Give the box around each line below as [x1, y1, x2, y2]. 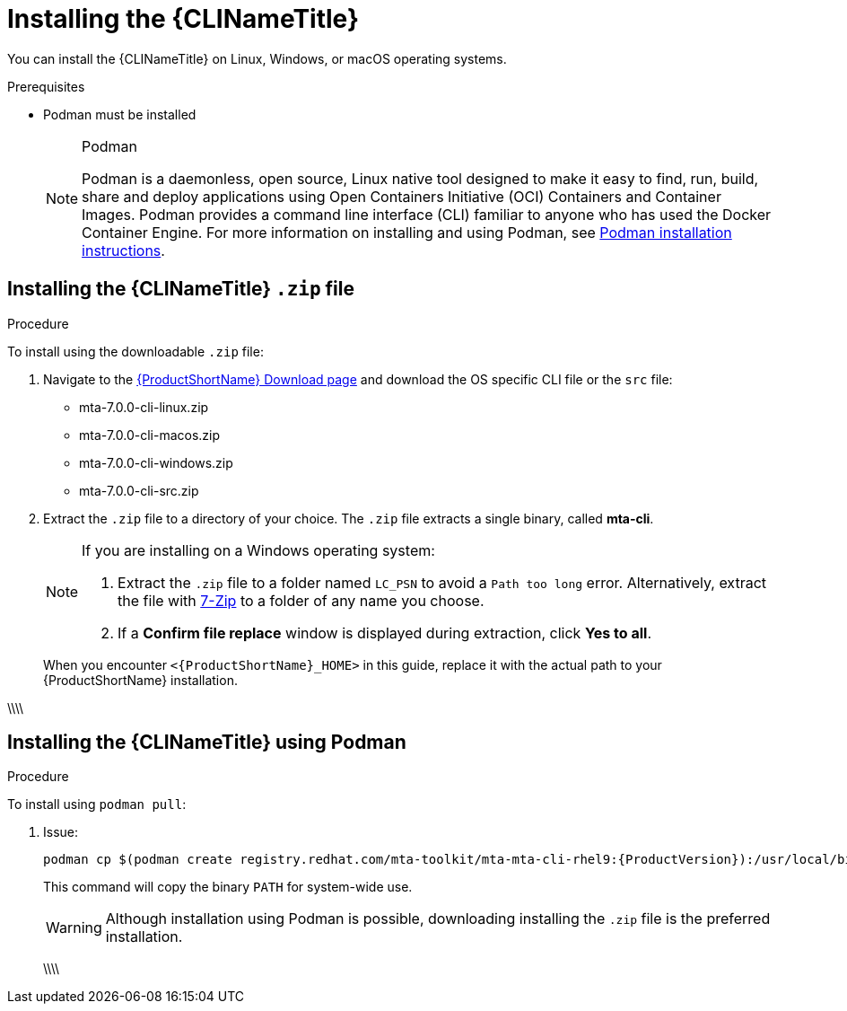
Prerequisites [7, 78, 85, 94]
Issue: [43, 824, 79, 840]
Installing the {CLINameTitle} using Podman [7, 731, 406, 754]
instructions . [82, 241, 165, 259]
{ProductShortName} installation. [43, 672, 238, 688]
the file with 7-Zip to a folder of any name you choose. [118, 591, 485, 610]
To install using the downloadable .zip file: [7, 343, 264, 359]
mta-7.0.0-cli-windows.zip [79, 454, 233, 470]
